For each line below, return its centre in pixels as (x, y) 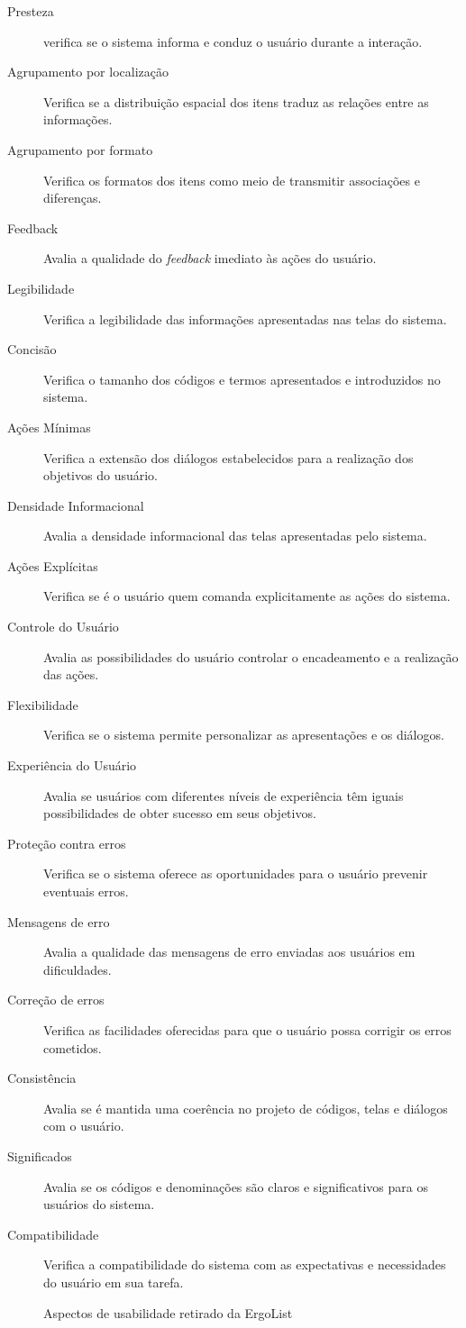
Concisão (32, 349)
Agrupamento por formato (80, 149)
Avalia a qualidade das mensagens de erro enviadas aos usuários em (229, 952)
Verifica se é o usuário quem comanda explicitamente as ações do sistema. (247, 596)
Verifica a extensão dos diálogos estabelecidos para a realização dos (228, 457)
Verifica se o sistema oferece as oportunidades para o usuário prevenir (236, 873)
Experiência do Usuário (72, 765)
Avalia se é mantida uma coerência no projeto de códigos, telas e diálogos (246, 1108)
